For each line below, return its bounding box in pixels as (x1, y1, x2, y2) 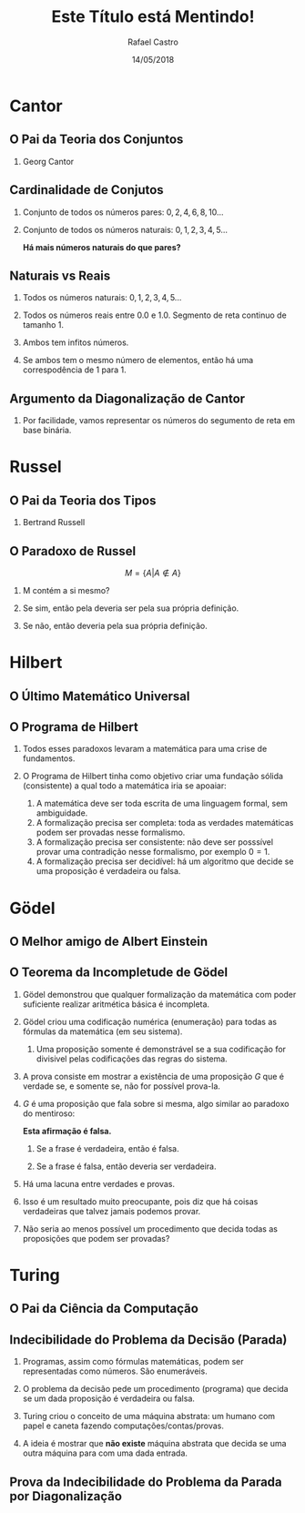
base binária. (22, 425, 72, 436)
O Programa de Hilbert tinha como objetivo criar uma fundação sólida (22, 771, 284, 782)
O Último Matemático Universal (9, 688, 190, 704)
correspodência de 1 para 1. (22, 364, 127, 375)
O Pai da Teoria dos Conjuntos (9, 132, 184, 147)
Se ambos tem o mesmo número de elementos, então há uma (22, 355, 254, 366)
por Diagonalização (9, 1488, 123, 1504)
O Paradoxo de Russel (9, 543, 137, 559)
